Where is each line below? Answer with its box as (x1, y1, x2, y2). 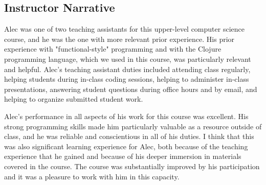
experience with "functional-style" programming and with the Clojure (4, 43, 221, 54)
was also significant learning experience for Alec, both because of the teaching (4, 141, 248, 151)
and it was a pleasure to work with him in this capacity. (4, 171, 180, 181)
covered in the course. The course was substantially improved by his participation (4, 160, 260, 171)
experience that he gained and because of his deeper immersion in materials (4, 151, 241, 161)
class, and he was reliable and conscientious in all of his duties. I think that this (4, 131, 254, 142)
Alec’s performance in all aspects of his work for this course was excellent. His (4, 110, 249, 121)
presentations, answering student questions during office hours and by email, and (4, 83, 257, 94)
